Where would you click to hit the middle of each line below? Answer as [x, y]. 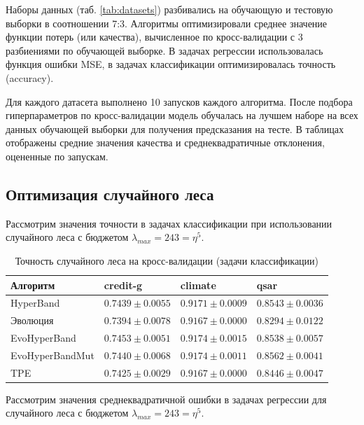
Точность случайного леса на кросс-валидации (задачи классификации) [167, 260]
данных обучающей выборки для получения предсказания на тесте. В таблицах [175, 128]
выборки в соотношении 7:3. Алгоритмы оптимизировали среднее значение [167, 23]
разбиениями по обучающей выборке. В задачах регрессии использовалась [164, 50]
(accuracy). [30, 77]
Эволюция [32, 320]
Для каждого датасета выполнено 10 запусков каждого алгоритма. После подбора [179, 101]
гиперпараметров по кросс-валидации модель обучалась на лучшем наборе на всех [182, 115]
